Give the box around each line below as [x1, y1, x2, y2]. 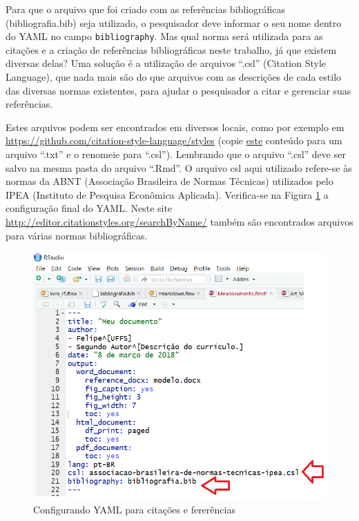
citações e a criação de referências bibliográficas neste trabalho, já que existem [6, 42, 337, 57]
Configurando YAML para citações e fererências [33, 502, 235, 516]
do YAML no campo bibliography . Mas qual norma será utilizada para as [6, 29, 323, 43]
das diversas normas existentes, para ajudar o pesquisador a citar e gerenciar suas [6, 83, 351, 97]
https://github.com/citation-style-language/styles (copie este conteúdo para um [6, 133, 342, 148]
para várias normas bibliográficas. [6, 228, 148, 242]
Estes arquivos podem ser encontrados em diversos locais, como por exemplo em [6, 119, 345, 134]
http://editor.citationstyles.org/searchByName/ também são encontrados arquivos [6, 214, 353, 228]
